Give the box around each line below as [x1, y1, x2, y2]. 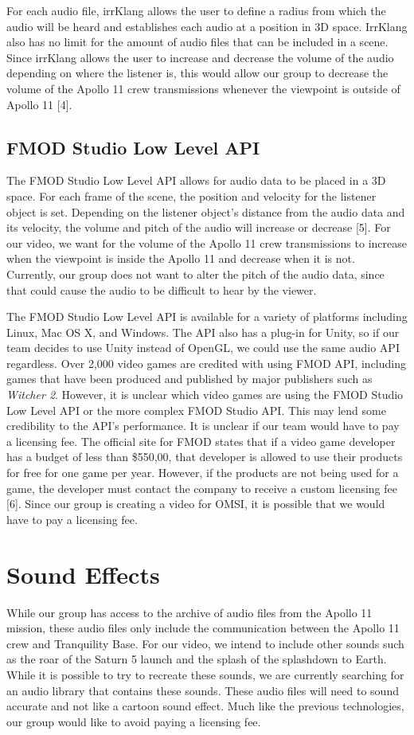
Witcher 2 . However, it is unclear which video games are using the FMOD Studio [6, 386, 404, 403]
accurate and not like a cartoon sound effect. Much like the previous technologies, [6, 698, 404, 714]
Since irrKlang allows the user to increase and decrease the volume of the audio [6, 49, 394, 65]
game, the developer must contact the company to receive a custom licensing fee [6, 479, 397, 496]
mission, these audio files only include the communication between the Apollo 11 [6, 620, 400, 636]
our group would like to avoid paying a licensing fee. [6, 713, 261, 729]
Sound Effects [6, 557, 160, 590]
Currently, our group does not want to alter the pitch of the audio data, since [6, 265, 385, 282]
